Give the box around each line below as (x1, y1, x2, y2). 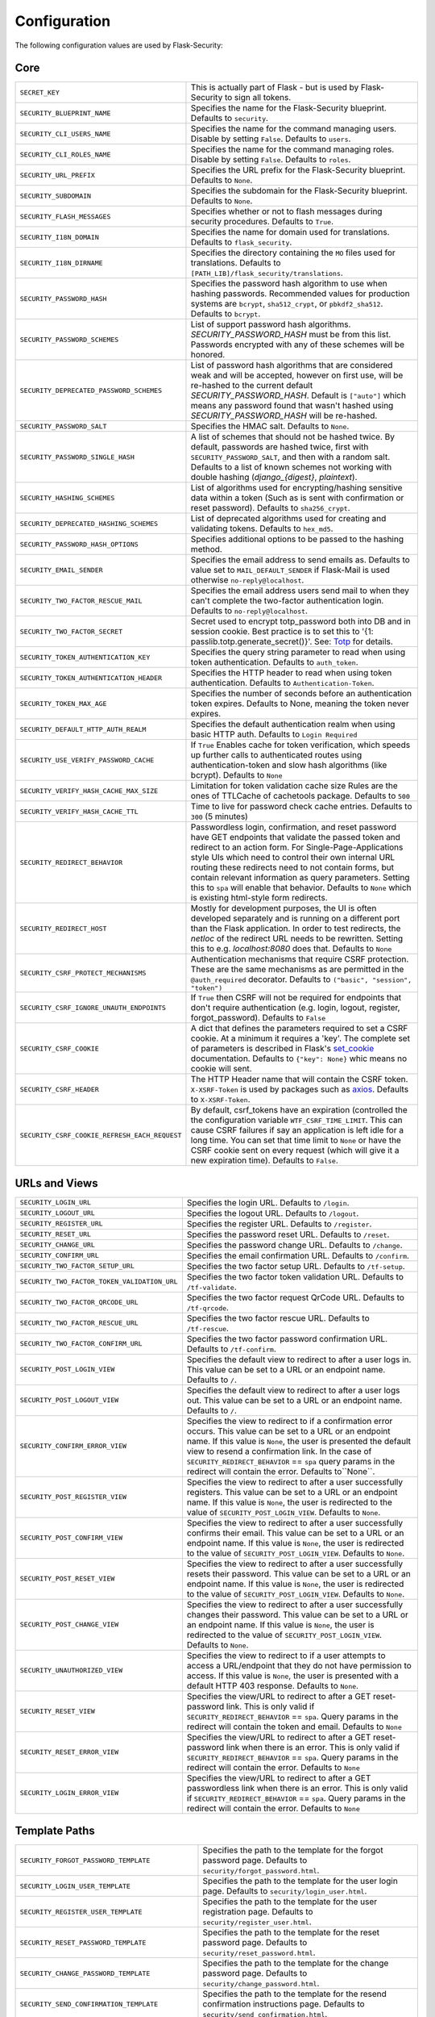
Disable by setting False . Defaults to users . (190, 133, 351, 144)
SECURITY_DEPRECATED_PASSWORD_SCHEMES (19, 386, 163, 395)
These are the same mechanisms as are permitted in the (190, 964, 404, 975)
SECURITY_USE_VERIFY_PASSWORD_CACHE (19, 755, 155, 764)
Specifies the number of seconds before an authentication (190, 688, 412, 699)
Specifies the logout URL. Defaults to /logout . (186, 1207, 359, 1218)
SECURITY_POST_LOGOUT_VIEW (19, 1396, 119, 1405)
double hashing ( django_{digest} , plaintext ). (190, 472, 358, 483)
